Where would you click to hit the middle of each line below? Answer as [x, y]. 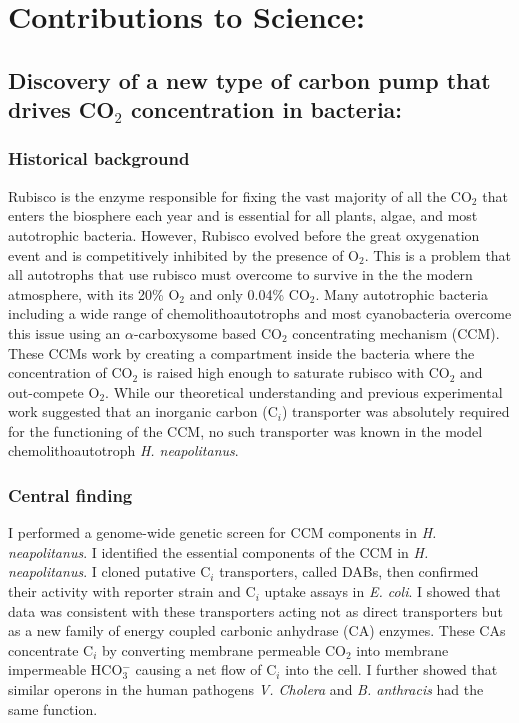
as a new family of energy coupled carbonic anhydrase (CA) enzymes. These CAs [257, 630]
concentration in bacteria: [266, 109]
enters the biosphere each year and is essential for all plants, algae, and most [243, 215]
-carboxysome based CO [207, 332]
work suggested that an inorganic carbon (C [143, 411]
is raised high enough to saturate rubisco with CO [296, 372]
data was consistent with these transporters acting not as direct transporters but [255, 610]
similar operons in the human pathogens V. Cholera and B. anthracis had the [246, 689]
